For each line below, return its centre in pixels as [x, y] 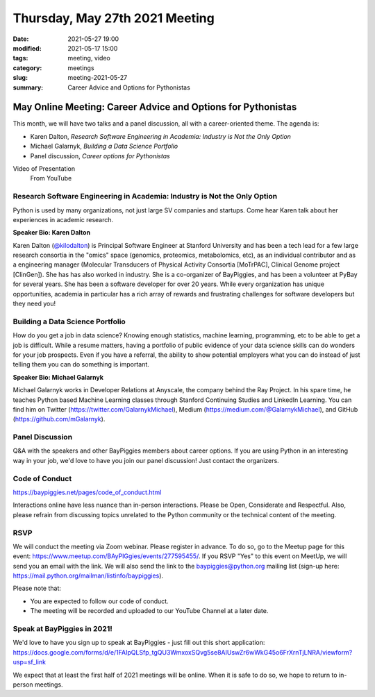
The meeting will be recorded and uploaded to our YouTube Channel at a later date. [149, 611]
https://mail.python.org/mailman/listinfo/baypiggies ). [88, 576]
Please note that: [37, 588]
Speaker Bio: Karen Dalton [51, 233]
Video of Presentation [44, 168]
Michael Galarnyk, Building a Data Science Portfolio [104, 146]
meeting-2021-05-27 [98, 78]
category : [27, 68]
